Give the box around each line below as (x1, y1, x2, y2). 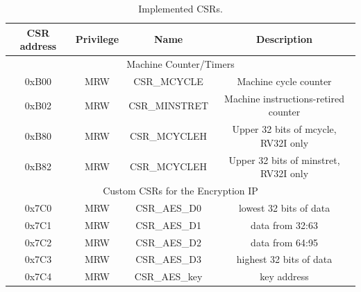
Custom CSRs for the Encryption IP (103, 183, 258, 198)
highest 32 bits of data (236, 252, 333, 266)
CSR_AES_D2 (135, 235, 201, 249)
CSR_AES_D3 (135, 252, 201, 266)
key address (260, 269, 309, 284)
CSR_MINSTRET (128, 98, 209, 112)
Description (256, 32, 313, 46)
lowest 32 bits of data (238, 200, 330, 215)
